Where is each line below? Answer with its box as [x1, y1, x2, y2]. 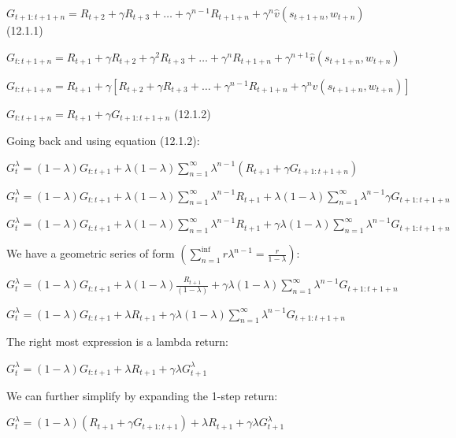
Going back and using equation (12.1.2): [6, 132, 200, 149]
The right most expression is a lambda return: [6, 333, 229, 350]
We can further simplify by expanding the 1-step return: [6, 387, 278, 403]
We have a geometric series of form [6, 245, 175, 262]
